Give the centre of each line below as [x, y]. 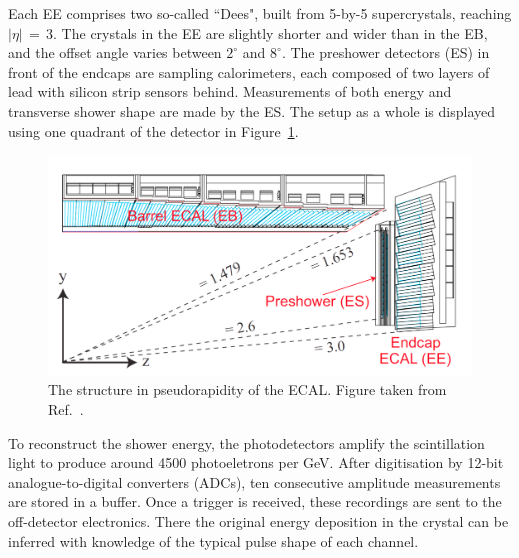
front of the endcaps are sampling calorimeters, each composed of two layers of [249, 71]
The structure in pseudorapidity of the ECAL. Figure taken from [247, 389]
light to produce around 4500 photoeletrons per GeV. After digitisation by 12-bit [256, 462]
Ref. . [66, 409]
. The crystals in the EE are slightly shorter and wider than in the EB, [270, 32]
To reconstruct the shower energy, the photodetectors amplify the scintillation [246, 442]
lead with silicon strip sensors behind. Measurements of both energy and [230, 91]
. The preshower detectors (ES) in [385, 52]
